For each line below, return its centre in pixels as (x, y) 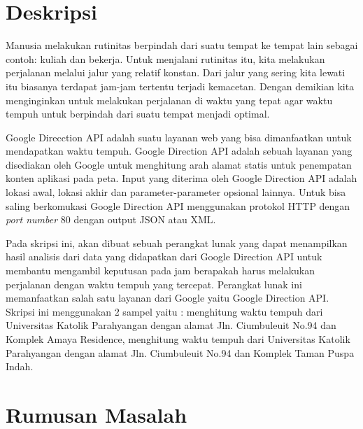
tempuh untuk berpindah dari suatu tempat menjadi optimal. (138, 114)
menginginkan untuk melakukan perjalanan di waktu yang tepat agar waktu (169, 100)
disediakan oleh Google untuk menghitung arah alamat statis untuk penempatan (179, 164)
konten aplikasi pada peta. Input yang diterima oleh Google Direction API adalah (181, 178)
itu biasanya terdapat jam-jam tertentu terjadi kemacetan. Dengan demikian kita (180, 86)
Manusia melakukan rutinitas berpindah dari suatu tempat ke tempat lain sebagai (182, 45)
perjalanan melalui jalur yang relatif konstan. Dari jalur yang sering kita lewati (176, 72)
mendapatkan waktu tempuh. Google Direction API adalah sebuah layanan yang (179, 151)
